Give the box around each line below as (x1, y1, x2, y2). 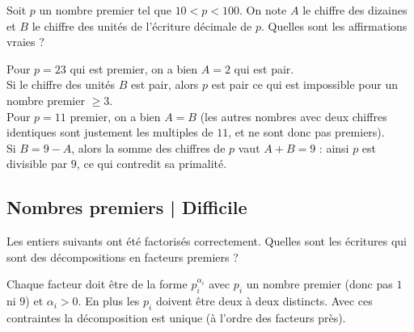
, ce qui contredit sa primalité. (76, 155, 227, 172)
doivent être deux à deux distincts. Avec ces (155, 292, 373, 309)
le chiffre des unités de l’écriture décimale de (32, 17, 252, 34)
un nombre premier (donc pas (246, 275, 393, 292)
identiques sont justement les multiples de (6, 124, 213, 141)
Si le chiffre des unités (6, 76, 115, 93)
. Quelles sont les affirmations (261, 17, 408, 34)
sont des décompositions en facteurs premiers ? (6, 248, 239, 265)
